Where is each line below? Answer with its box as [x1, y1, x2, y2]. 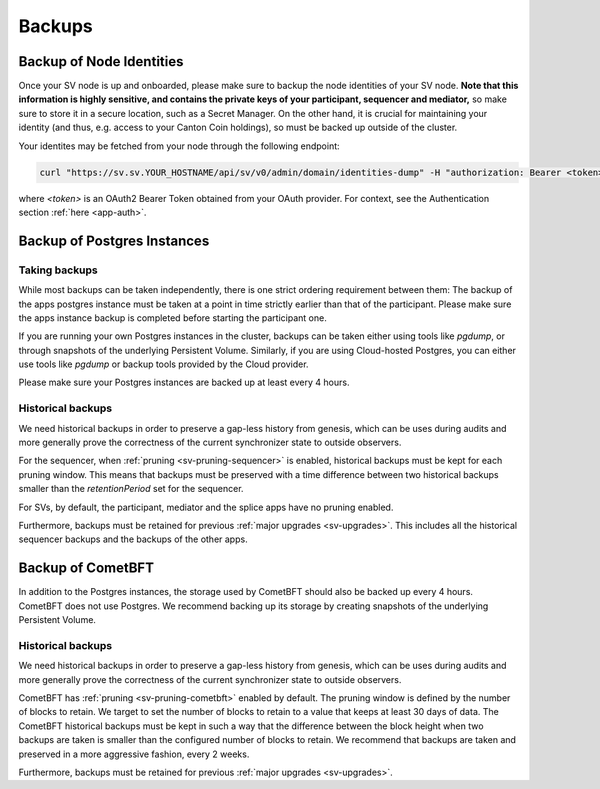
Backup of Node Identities [18, 53, 184, 70]
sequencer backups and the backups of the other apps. [18, 533, 249, 545]
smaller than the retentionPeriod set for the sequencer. [18, 483, 244, 495]
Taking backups [18, 263, 99, 277]
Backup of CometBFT [18, 560, 155, 577]
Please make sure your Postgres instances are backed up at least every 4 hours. [18, 376, 350, 389]
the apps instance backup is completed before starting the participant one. [18, 311, 327, 324]
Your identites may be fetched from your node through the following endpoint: [18, 140, 340, 152]
